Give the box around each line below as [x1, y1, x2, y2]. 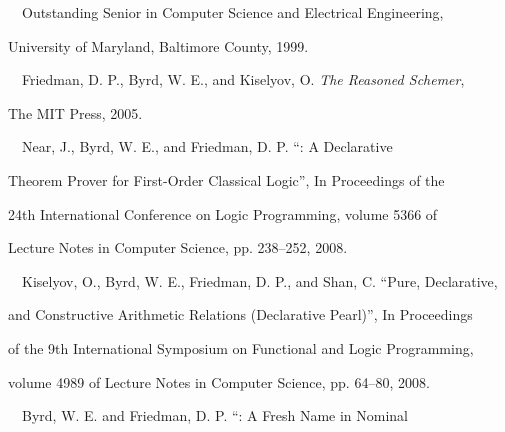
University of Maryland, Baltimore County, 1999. [8, 35, 309, 56]
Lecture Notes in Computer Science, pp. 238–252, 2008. [8, 237, 348, 258]
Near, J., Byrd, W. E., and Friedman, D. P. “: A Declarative [21, 136, 393, 157]
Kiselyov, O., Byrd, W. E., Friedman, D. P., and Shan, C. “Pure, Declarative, [21, 270, 498, 291]
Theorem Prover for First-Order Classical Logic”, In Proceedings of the [8, 169, 445, 190]
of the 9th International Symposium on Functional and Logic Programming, [8, 337, 474, 358]
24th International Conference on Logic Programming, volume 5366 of [8, 203, 438, 224]
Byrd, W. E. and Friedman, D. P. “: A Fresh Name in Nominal [21, 405, 409, 426]
